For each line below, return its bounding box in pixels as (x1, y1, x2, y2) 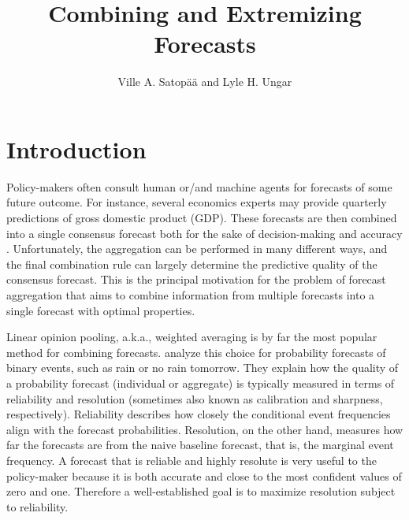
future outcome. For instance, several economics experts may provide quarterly (6, 194, 387, 210)
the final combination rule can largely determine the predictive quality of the (6, 255, 377, 272)
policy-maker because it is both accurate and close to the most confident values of (6, 467, 402, 484)
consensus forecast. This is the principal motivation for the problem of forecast (6, 271, 386, 288)
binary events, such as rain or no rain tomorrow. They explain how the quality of (6, 359, 399, 376)
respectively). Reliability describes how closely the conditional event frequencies (6, 406, 391, 422)
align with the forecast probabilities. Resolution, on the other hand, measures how (6, 421, 403, 437)
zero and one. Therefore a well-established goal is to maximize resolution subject (6, 483, 396, 500)
